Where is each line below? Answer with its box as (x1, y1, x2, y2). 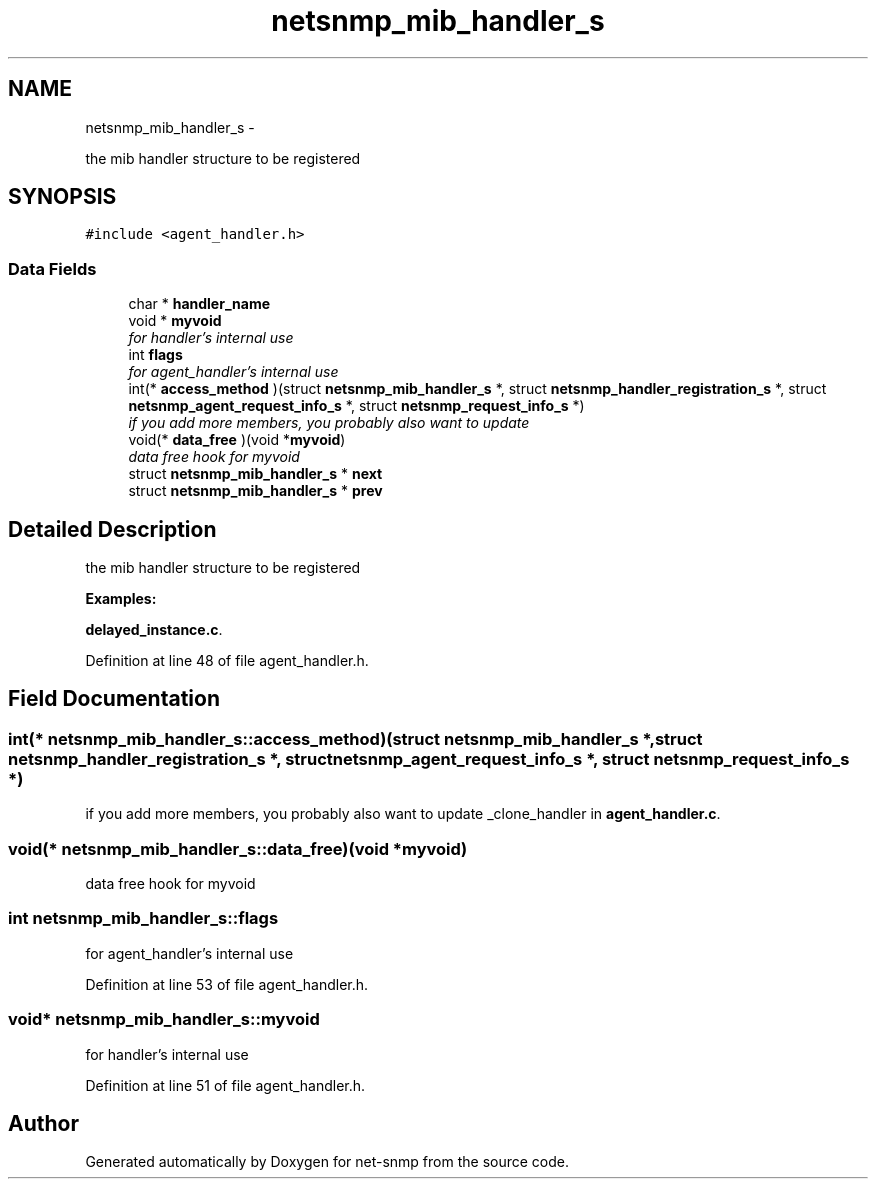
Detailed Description (8, 516, 217, 542)
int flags (128, 346, 183, 364)
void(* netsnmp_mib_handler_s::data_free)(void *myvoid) (8, 838, 468, 859)
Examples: (85, 590, 157, 608)
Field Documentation (8, 686, 220, 712)
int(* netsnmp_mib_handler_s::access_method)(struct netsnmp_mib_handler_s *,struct (8, 728, 703, 749)
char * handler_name (128, 295, 271, 313)
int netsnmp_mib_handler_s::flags (8, 908, 279, 929)
